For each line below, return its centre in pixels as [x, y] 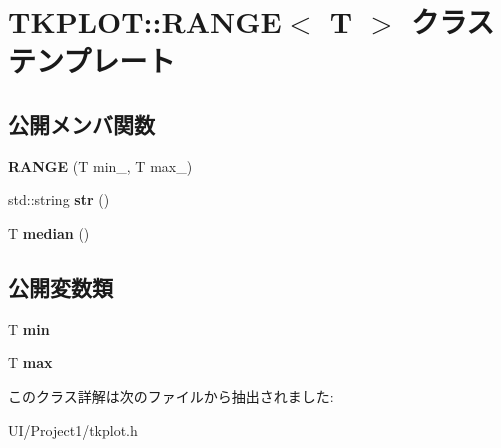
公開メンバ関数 [81, 123]
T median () [49, 232]
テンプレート [92, 60]
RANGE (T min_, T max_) [100, 165]
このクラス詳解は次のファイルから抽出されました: [171, 395]
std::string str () [59, 199]
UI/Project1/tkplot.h [73, 429]
